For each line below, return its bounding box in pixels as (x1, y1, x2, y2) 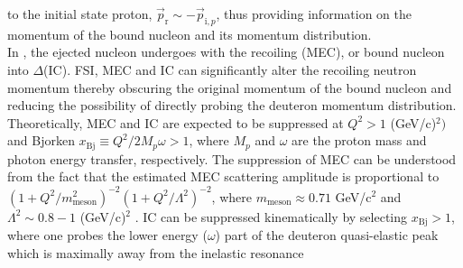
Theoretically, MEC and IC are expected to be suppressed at (7, 113, 344, 132)
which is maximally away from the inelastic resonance (7, 243, 304, 262)
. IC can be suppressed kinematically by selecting (134, 207, 408, 226)
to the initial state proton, (7, 5, 153, 23)
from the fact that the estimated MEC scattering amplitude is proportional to (7, 167, 440, 186)
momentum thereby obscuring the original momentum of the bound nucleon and (7, 78, 452, 97)
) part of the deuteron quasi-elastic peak (215, 225, 439, 244)
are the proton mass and (292, 131, 427, 150)
